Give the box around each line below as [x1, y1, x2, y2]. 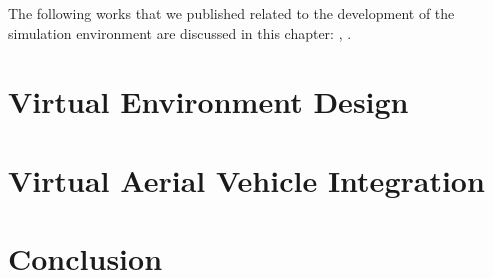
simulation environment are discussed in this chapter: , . [8, 22, 352, 43]
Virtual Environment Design [8, 81, 409, 122]
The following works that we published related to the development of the [8, 3, 455, 23]
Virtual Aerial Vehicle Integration [8, 159, 485, 200]
